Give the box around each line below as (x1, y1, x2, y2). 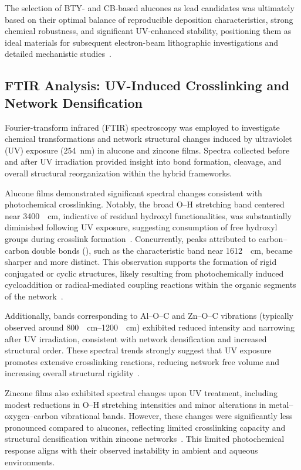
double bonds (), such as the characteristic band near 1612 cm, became (32, 244, 293, 256)
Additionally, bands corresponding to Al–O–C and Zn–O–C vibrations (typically (5, 309, 293, 322)
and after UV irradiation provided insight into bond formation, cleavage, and (5, 155, 282, 168)
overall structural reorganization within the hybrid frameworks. (5, 166, 232, 179)
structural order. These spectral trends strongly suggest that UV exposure (5, 344, 272, 356)
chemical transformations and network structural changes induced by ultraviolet (5, 132, 292, 145)
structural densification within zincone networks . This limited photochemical (5, 432, 285, 445)
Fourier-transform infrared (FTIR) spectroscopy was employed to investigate (5, 121, 280, 133)
